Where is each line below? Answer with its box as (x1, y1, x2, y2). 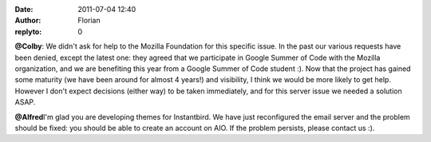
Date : (14, 5, 34, 14)
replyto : (14, 26, 42, 36)
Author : (14, 16, 42, 26)
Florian (77, 16, 101, 26)
